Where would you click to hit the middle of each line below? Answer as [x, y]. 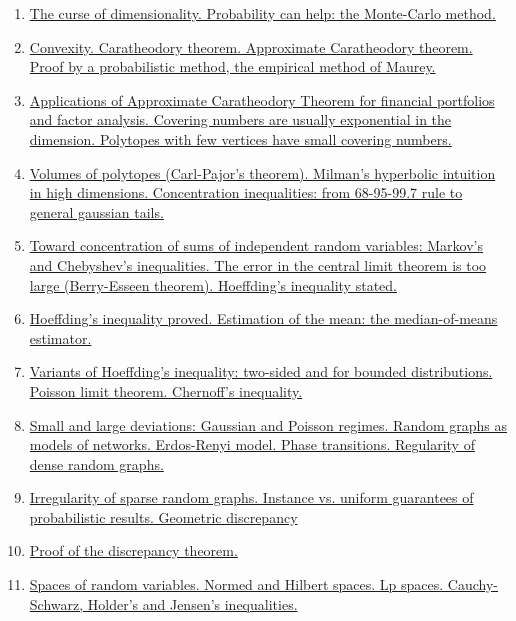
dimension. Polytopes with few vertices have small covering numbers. [240, 138]
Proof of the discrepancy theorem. [133, 550]
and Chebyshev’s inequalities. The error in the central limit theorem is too [258, 264]
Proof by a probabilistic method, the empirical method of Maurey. [232, 66]
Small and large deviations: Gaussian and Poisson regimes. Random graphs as [268, 424]
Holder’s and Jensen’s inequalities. [192, 603]
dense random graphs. [96, 463]
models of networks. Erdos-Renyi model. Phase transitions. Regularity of [252, 444]
